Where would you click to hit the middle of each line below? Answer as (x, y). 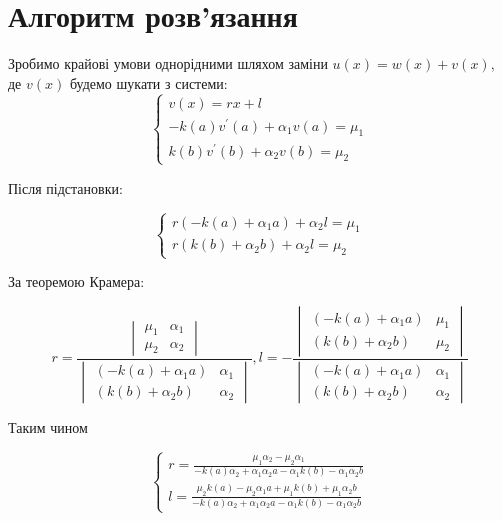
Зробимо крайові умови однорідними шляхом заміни (168, 63)
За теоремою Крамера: (76, 281)
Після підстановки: (65, 187)
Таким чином (48, 426)
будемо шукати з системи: (148, 82)
